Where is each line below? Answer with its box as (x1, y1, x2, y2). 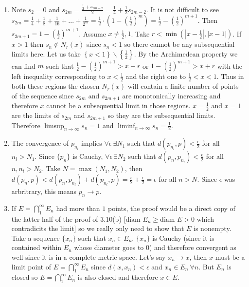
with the (217, 60, 243, 71)
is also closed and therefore (77, 272, 158, 282)
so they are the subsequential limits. (107, 110, 215, 120)
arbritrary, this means (11, 186, 77, 196)
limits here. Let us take (11, 48, 81, 58)
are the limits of (11, 110, 59, 120)
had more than (56, 203, 100, 213)
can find (11, 60, 36, 71)
